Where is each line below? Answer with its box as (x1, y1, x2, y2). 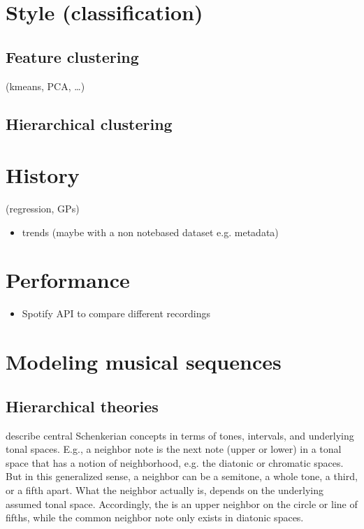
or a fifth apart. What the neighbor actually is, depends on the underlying (6, 482, 323, 497)
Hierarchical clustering (6, 113, 173, 134)
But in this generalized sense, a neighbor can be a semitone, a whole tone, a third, (6, 469, 358, 484)
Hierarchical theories (6, 395, 159, 416)
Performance (6, 266, 130, 294)
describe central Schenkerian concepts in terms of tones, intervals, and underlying (6, 428, 354, 442)
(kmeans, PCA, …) (6, 78, 85, 93)
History (6, 161, 80, 189)
